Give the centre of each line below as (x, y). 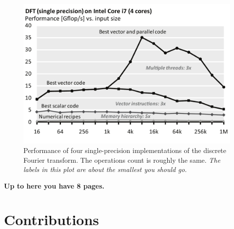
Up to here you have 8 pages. (54, 185)
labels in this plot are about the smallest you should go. (105, 169)
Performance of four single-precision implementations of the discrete (125, 150)
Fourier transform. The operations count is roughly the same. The (122, 160)
